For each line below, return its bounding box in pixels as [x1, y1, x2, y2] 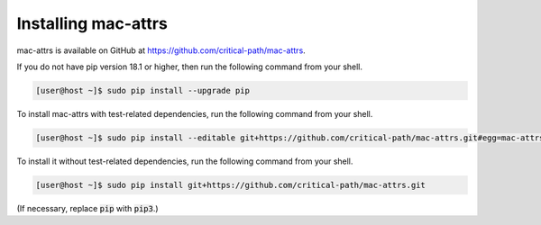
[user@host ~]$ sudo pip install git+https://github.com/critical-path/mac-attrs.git [35, 180, 426, 190]
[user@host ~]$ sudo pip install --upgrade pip [35, 85, 250, 95]
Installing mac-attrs [16, 13, 169, 33]
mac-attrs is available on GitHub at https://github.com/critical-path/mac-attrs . [16, 45, 306, 56]
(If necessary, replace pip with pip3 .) [16, 202, 159, 213]
